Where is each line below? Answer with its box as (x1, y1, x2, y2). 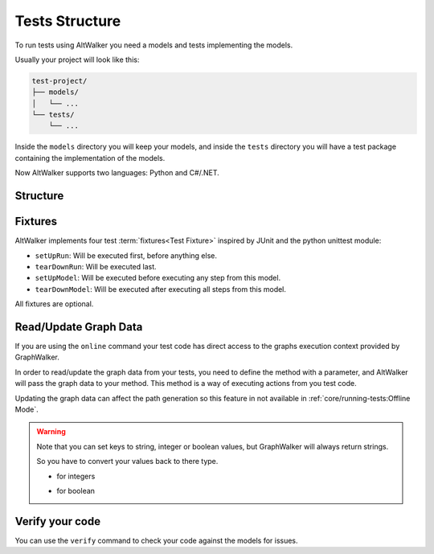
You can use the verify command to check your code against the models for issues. (14, 536, 298, 545)
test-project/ (31, 76, 88, 85)
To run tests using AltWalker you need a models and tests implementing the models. (14, 40, 293, 50)
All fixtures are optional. (14, 299, 94, 309)
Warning (36, 427, 66, 437)
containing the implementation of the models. (14, 153, 166, 162)
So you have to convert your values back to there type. (36, 457, 219, 466)
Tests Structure (14, 12, 121, 30)
